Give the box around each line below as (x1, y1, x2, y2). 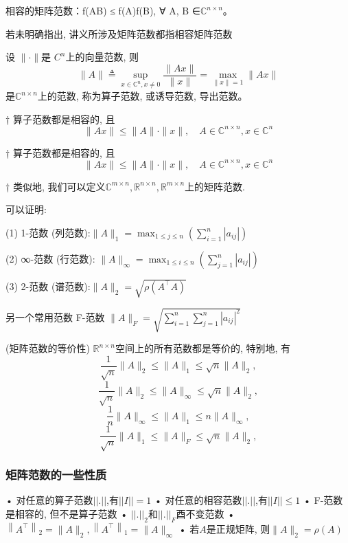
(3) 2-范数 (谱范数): (5, 278, 91, 293)
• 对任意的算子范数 (5, 493, 93, 507)
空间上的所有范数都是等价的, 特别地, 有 (115, 341, 291, 355)
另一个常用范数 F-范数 (5, 309, 105, 324)
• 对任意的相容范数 (154, 493, 242, 507)
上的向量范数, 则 (65, 49, 139, 64)
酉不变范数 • (176, 507, 235, 521)
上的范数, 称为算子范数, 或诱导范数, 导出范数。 (37, 89, 248, 103)
